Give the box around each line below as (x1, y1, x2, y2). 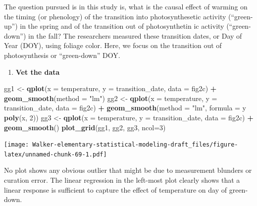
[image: (4, 141, 29, 149)
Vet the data (15, 66, 60, 77)
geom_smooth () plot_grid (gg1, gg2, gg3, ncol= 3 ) (4, 122, 166, 132)
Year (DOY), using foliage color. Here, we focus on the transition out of (4, 40, 222, 51)
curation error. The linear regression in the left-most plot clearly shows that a (4, 175, 240, 185)
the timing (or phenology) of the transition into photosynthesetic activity (4, 11, 226, 21)
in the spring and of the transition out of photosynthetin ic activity (20, 21, 224, 31)
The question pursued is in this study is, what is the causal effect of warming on (4, 1, 248, 11)
